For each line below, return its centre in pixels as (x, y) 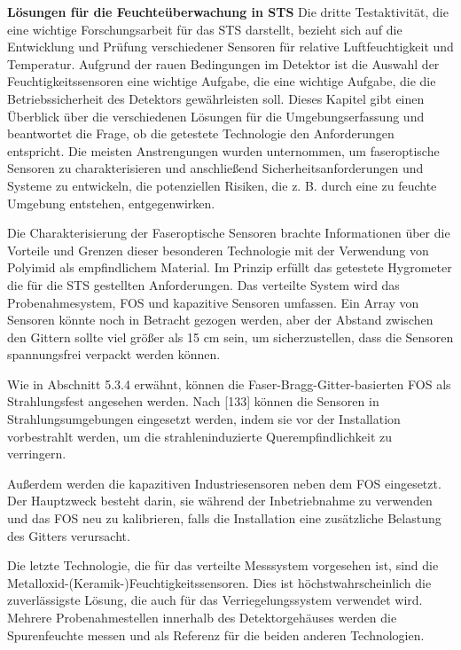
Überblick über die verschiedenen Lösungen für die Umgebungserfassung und (216, 116)
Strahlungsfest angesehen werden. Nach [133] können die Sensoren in (193, 401)
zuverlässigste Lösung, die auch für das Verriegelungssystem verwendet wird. (215, 600)
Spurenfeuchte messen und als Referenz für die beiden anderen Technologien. (216, 634)
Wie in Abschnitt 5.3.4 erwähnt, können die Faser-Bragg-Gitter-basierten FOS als (229, 384)
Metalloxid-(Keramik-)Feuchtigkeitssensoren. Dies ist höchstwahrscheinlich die (219, 582)
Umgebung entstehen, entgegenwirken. (111, 203)
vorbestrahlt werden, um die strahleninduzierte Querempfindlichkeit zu (200, 436)
